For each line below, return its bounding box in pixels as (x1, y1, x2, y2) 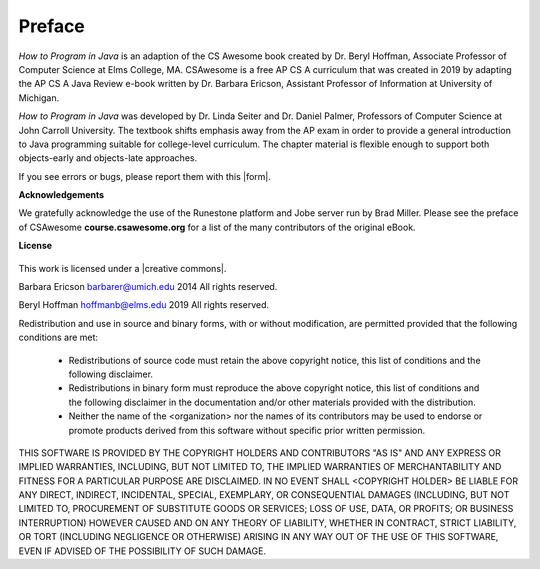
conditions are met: (18, 331, 99, 344)
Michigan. (18, 91, 60, 104)
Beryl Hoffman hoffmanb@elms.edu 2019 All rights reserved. (18, 299, 270, 311)
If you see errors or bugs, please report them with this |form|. (18, 170, 272, 182)
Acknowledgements (18, 189, 105, 201)
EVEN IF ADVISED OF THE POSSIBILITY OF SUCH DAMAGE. (18, 545, 267, 557)
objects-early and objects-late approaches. (18, 152, 198, 164)
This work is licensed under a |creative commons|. (18, 262, 227, 274)
